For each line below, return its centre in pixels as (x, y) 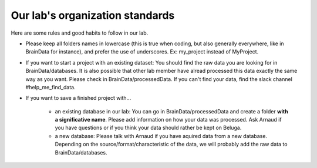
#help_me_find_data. (50, 87)
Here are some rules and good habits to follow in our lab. (80, 33)
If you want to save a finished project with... (78, 98)
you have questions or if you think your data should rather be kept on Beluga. (148, 128)
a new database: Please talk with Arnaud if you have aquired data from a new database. (161, 136)
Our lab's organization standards (93, 15)
